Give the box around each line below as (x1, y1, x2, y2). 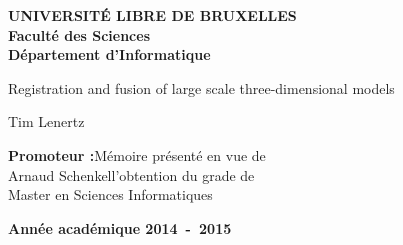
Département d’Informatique (8, 44, 211, 65)
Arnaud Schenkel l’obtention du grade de (8, 164, 255, 185)
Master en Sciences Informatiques (8, 184, 213, 205)
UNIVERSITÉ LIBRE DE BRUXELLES (8, 5, 297, 25)
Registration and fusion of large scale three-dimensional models (8, 77, 395, 98)
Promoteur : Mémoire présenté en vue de (8, 144, 266, 165)
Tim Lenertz (8, 111, 85, 132)
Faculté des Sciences (8, 24, 151, 45)
